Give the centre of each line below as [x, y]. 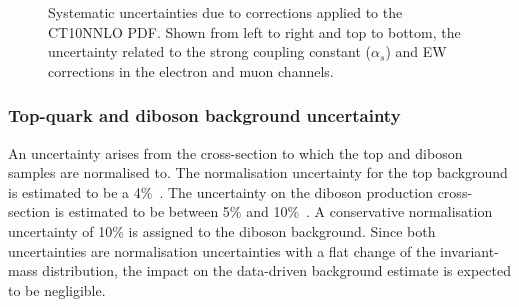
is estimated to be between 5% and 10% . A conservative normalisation [273, 211]
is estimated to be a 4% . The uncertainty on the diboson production [220, 191]
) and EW [416, 51]
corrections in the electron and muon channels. [191, 70]
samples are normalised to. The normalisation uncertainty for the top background [258, 172]
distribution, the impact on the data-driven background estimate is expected [276, 270]
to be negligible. [57, 289]
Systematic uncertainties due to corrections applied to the [225, 12]
